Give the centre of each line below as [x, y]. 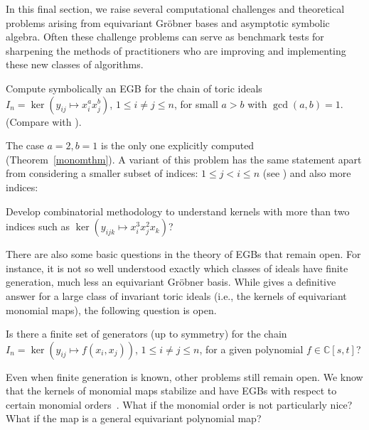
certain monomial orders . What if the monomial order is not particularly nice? [179, 404]
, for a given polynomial [251, 349]
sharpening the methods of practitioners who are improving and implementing [176, 50]
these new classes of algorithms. [75, 64]
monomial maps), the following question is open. [111, 310]
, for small [196, 103]
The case [25, 145]
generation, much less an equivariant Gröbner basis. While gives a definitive [171, 282]
